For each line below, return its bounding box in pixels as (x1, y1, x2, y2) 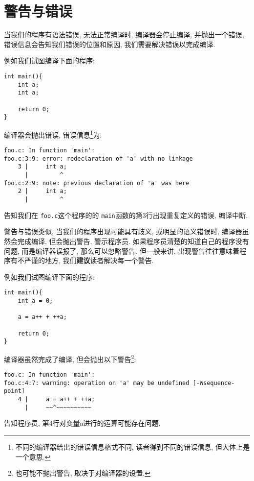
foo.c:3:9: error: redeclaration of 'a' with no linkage (4, 155, 193, 162)
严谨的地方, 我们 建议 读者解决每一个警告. (24, 255, 154, 265)
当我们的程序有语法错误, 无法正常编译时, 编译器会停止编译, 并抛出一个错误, (4, 29, 244, 40)
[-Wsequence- (192, 379, 235, 386)
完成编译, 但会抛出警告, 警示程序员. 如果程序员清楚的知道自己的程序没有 (17, 236, 249, 246)
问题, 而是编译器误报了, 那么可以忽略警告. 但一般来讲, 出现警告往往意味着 (4, 245, 240, 256)
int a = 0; (18, 297, 53, 304)
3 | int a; (18, 163, 67, 170)
